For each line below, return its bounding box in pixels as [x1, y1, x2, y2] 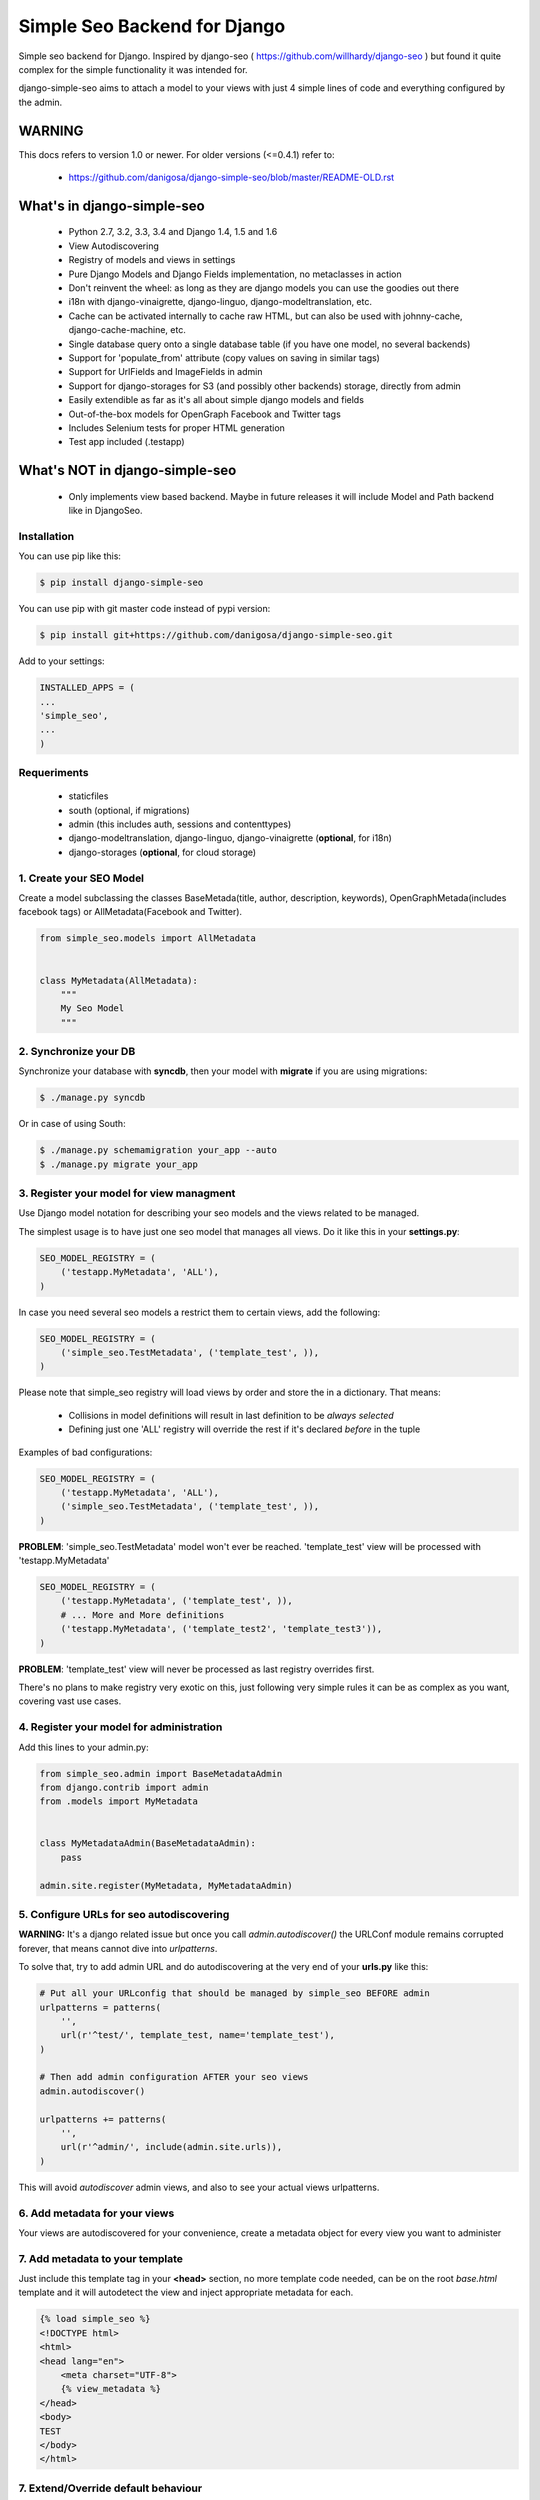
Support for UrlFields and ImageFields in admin [68, 366, 263, 378]
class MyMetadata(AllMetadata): [39, 975, 199, 986]
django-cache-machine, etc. [68, 324, 187, 336]
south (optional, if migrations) [68, 804, 190, 816]
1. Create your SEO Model [18, 871, 145, 885]
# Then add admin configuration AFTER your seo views [39, 2071, 309, 2083]
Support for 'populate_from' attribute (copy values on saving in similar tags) [68, 351, 380, 364]
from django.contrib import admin [39, 1781, 209, 1793]
